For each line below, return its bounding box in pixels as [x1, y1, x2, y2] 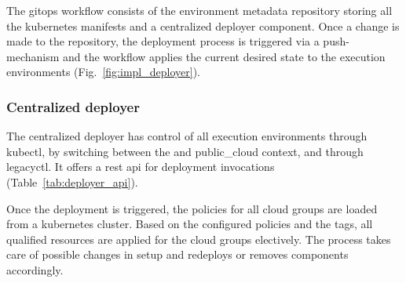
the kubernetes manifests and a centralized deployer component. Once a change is [6, 17, 400, 34]
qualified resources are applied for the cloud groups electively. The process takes [6, 230, 391, 247]
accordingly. [6, 261, 64, 278]
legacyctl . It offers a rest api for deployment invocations [6, 158, 275, 175]
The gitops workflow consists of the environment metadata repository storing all [6, 2, 393, 18]
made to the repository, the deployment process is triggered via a [6, 33, 320, 49]
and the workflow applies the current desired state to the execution [63, 48, 386, 64]
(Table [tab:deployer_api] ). [6, 173, 138, 190]
